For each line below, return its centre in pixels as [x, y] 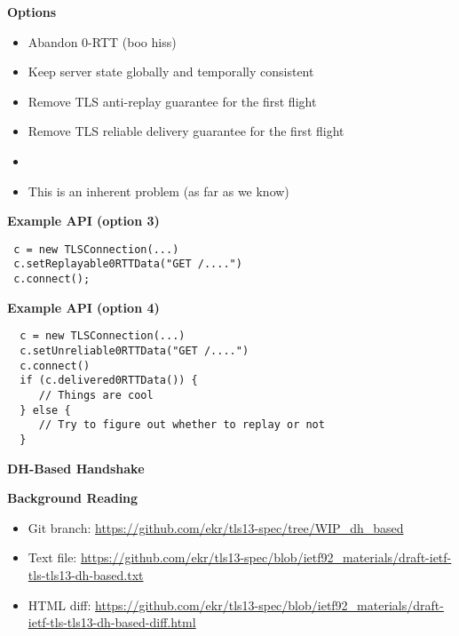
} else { [45, 410]
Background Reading [73, 498]
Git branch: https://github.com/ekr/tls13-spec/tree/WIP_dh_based [216, 527]
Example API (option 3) [83, 221]
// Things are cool [96, 395]
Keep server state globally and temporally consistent [171, 72]
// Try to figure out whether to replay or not [182, 425]
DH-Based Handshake [76, 468]
